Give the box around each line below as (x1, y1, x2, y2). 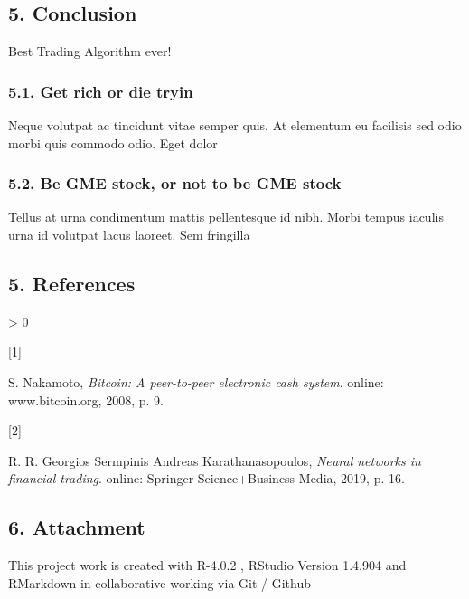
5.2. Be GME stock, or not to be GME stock (8, 172, 342, 195)
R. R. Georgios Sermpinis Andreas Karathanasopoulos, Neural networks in (8, 451, 421, 470)
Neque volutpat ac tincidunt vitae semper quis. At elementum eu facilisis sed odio (8, 116, 462, 135)
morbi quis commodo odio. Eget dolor (8, 133, 218, 152)
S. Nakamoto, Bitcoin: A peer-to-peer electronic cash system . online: (8, 373, 384, 391)
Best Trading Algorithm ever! (8, 42, 172, 61)
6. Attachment (8, 513, 145, 541)
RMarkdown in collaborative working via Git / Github (8, 573, 312, 592)
